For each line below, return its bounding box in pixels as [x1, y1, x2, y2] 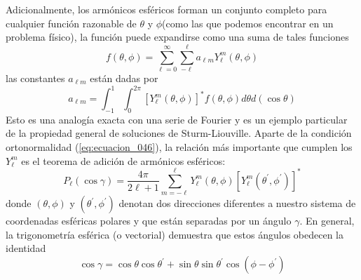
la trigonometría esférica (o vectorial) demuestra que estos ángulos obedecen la [6, 227, 343, 241]
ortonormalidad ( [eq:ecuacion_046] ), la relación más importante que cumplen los [6, 139, 353, 154]
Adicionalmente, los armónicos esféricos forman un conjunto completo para [6, 2, 327, 16]
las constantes [6, 70, 65, 85]
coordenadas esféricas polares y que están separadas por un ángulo [6, 213, 292, 228]
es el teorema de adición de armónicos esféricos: [21, 153, 226, 168]
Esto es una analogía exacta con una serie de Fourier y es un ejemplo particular [6, 112, 348, 126]
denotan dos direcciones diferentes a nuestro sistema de [118, 196, 356, 211]
